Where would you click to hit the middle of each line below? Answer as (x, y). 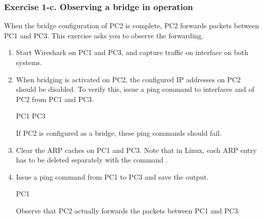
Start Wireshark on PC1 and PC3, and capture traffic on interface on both (132, 52)
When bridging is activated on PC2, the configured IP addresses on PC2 (128, 79)
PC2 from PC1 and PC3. (55, 99)
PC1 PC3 (31, 116)
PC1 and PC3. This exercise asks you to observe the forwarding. (104, 35)
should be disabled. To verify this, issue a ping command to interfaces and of (135, 89)
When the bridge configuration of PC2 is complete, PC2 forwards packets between (131, 25)
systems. (29, 62)
